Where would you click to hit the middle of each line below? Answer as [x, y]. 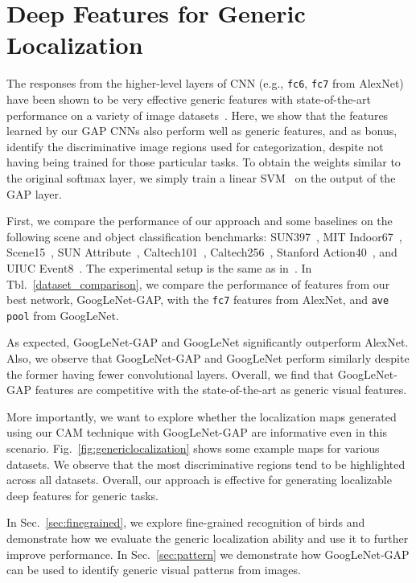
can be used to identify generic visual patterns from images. [154, 570]
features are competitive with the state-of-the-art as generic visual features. [221, 390]
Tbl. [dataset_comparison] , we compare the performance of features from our [198, 283]
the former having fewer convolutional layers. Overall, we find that [171, 374]
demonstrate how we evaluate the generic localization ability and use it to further [208, 538]
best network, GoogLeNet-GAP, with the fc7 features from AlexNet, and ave [198, 300]
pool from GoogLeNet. [63, 315]
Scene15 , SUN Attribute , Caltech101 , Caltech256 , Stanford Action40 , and [202, 252]
